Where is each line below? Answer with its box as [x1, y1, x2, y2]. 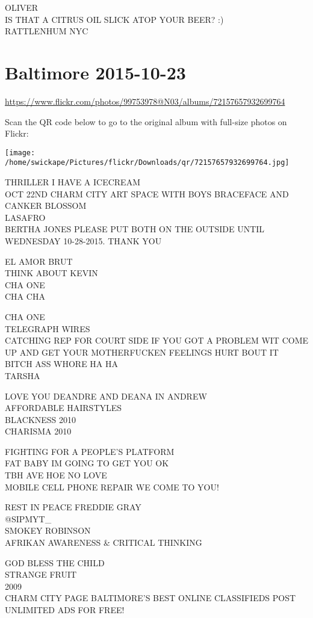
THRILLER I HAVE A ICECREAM [5, 176, 140, 188]
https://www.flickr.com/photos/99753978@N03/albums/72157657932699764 [5, 94, 285, 107]
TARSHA [5, 369, 40, 382]
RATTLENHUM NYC [5, 25, 88, 37]
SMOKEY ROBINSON [5, 524, 91, 537]
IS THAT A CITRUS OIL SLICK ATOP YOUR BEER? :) [5, 13, 224, 25]
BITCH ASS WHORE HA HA [5, 357, 119, 370]
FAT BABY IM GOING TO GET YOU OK [5, 457, 169, 469]
